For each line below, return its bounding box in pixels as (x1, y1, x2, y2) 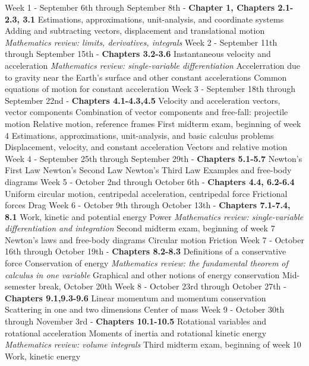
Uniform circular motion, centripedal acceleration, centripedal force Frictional (5, 187, 288, 199)
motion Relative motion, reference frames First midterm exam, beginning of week (5, 117, 301, 129)
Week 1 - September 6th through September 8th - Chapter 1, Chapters (5, 1, 275, 13)
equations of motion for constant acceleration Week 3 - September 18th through (5, 82, 296, 95)
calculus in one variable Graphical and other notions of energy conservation (5, 268, 280, 281)
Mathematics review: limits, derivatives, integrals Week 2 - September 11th (5, 36, 278, 48)
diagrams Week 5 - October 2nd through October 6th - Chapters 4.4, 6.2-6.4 (5, 175, 295, 187)
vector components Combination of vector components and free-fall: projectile (5, 106, 288, 118)
